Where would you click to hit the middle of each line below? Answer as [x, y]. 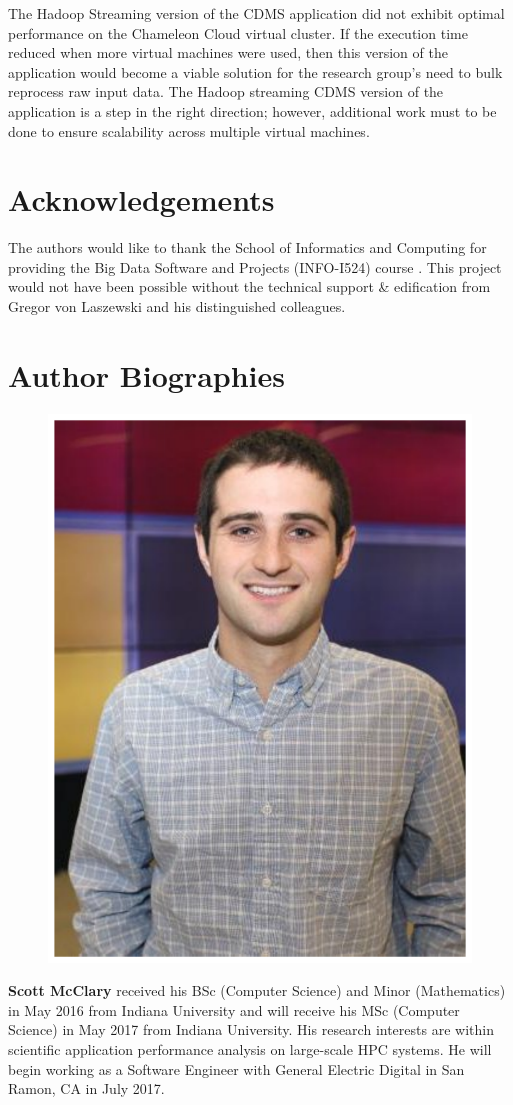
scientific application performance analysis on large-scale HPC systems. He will [250, 1049]
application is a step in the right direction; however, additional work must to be [252, 110]
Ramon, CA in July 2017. [86, 1088]
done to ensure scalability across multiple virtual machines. [189, 130]
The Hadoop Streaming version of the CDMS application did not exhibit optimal [256, 13]
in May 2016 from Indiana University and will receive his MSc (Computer [234, 1009]
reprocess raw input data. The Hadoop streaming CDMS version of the [226, 91]
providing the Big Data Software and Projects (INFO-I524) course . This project [255, 266]
